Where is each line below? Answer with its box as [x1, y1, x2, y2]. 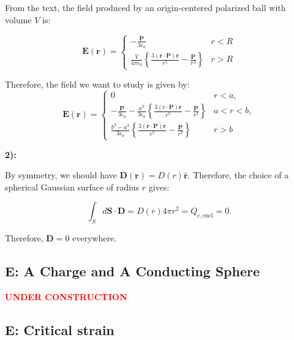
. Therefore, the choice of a [187, 168, 289, 181]
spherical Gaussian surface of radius [5, 180, 140, 193]
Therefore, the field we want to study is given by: [5, 77, 190, 90]
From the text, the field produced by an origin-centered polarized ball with [5, 1, 286, 13]
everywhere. [72, 232, 117, 244]
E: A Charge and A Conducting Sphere [5, 262, 260, 281]
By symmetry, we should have [5, 168, 117, 181]
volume [5, 13, 32, 26]
